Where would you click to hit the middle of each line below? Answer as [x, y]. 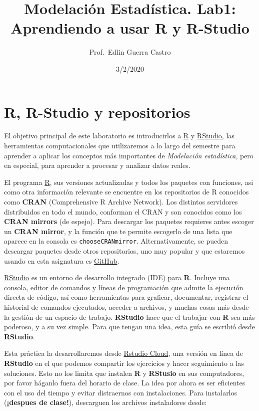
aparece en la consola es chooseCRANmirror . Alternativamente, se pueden [116, 241]
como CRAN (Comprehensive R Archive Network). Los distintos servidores [121, 201]
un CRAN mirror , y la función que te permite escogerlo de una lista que [118, 231]
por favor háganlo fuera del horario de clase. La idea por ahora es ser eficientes [125, 383]
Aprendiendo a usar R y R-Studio [130, 28]
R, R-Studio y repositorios [97, 112]
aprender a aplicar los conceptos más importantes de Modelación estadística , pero [129, 155]
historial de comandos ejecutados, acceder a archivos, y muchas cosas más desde [126, 307]
